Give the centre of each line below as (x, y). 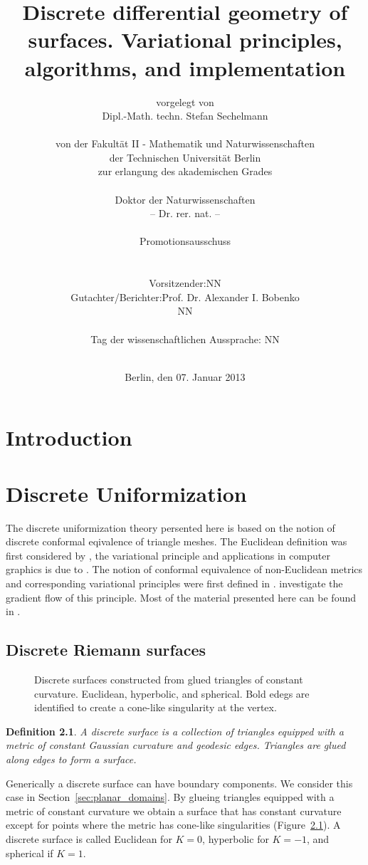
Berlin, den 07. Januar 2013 (185, 376)
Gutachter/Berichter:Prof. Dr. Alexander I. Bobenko (185, 297)
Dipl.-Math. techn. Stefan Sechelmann (185, 116)
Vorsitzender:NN (185, 283)
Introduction (69, 437)
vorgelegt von (185, 101)
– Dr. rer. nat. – (185, 213)
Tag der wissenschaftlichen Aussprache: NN (185, 339)
